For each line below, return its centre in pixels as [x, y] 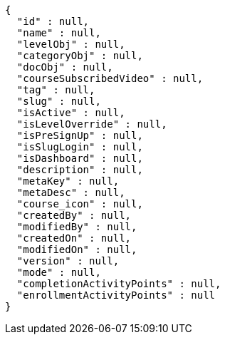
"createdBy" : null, [74, 215]
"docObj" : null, [65, 67]
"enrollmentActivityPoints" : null [116, 295]
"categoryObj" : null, [80, 56]
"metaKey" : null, [68, 181]
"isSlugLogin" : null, [80, 147]
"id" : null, [53, 21]
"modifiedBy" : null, [77, 227]
